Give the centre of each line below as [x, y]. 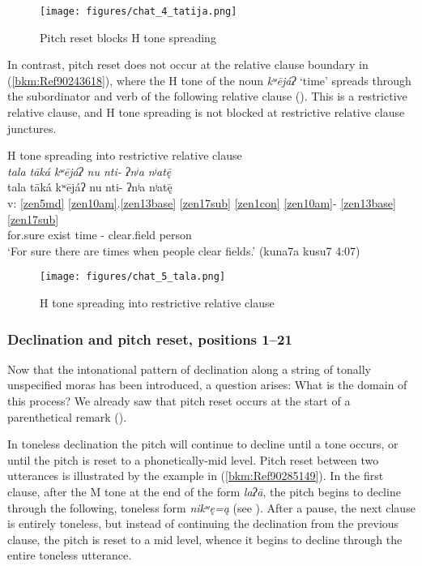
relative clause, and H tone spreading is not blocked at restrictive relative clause [206, 112]
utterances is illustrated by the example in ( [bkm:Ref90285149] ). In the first [196, 476]
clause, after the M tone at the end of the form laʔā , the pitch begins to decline [204, 491]
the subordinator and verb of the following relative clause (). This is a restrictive [207, 96]
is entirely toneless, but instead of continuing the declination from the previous [203, 523]
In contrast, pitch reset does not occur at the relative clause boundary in [188, 64]
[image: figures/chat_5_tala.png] [133, 277]
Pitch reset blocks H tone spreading [128, 37]
